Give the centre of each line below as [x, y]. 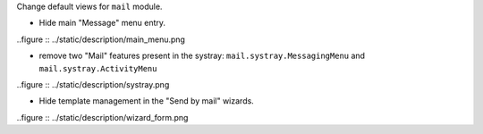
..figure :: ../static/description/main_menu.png [101, 39]
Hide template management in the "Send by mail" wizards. [146, 101]
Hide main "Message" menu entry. [102, 23]
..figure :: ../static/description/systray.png [93, 84]
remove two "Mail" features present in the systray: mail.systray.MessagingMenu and [202, 56]
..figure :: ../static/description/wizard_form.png [102, 117]
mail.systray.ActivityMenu [98, 68]
